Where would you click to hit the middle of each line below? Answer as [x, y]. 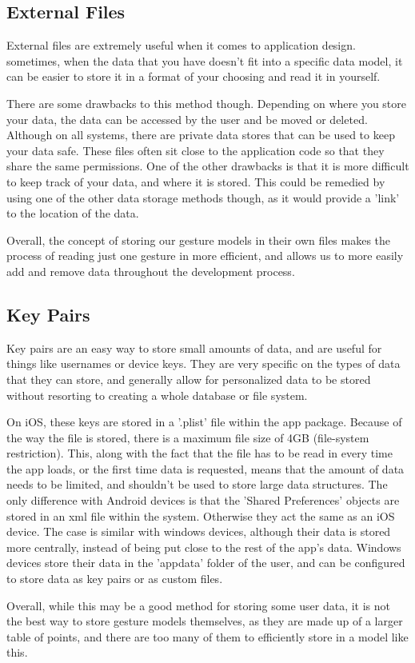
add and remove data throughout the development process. [151, 271]
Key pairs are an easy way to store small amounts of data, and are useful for [194, 347]
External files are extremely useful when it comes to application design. [181, 45]
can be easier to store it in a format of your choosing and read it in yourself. [194, 76]
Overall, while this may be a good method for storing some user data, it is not [199, 605]
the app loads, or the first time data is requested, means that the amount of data [206, 468]
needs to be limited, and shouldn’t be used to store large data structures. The [197, 484]
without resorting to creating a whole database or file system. [157, 395]
